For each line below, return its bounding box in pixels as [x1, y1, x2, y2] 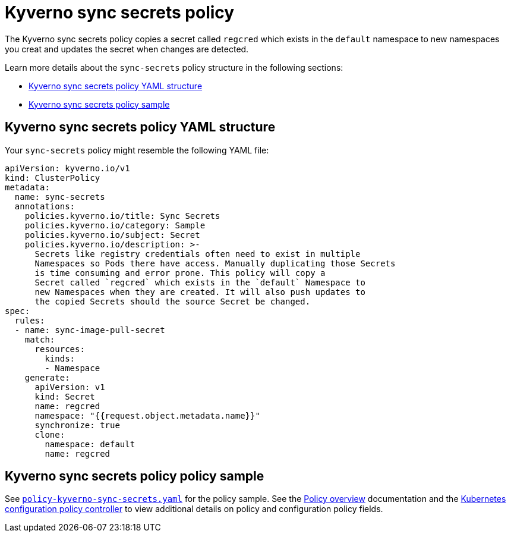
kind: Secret [34, 391, 95, 401]
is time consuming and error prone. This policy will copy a [34, 268, 326, 278]
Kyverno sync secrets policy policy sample [5, 469, 264, 484]
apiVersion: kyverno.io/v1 [5, 163, 130, 173]
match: [24, 334, 55, 344]
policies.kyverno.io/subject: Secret [24, 230, 200, 240]
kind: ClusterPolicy [5, 172, 100, 183]
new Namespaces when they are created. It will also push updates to [34, 287, 365, 297]
